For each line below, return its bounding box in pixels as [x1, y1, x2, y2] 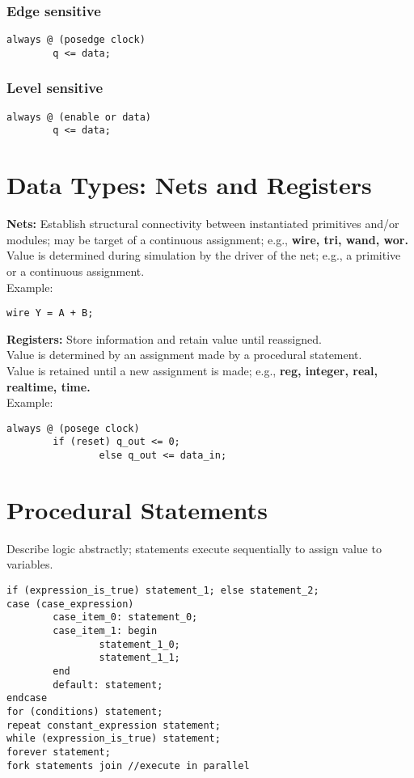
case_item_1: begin [53, 625, 158, 637]
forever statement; [6, 746, 111, 758]
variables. [6, 556, 53, 573]
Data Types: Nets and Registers [6, 168, 372, 201]
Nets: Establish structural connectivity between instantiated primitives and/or [6, 215, 399, 232]
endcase [6, 692, 48, 704]
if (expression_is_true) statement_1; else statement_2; [6, 585, 319, 597]
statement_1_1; [99, 652, 180, 664]
